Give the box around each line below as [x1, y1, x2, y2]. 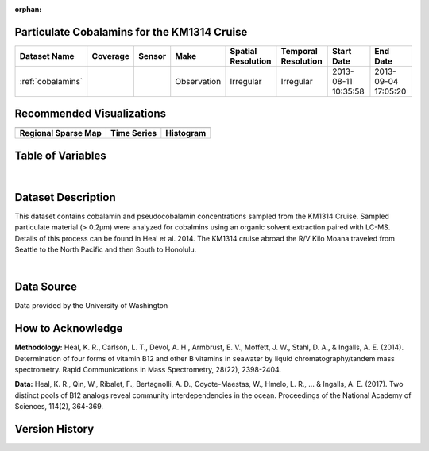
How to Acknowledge [14, 322, 123, 335]
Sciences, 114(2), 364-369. [14, 402, 103, 411]
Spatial [230, 45, 257, 56]
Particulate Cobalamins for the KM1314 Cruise [14, 25, 248, 39]
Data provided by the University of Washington [14, 301, 168, 310]
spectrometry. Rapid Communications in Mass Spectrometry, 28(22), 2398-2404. [14, 365, 282, 374]
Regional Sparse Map [19, 128, 102, 139]
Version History [14, 422, 95, 436]
